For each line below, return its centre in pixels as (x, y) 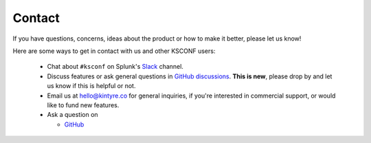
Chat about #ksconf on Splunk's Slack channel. (115, 67)
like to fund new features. (83, 105)
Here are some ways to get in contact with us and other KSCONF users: (114, 51)
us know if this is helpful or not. (91, 86)
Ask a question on (73, 115)
